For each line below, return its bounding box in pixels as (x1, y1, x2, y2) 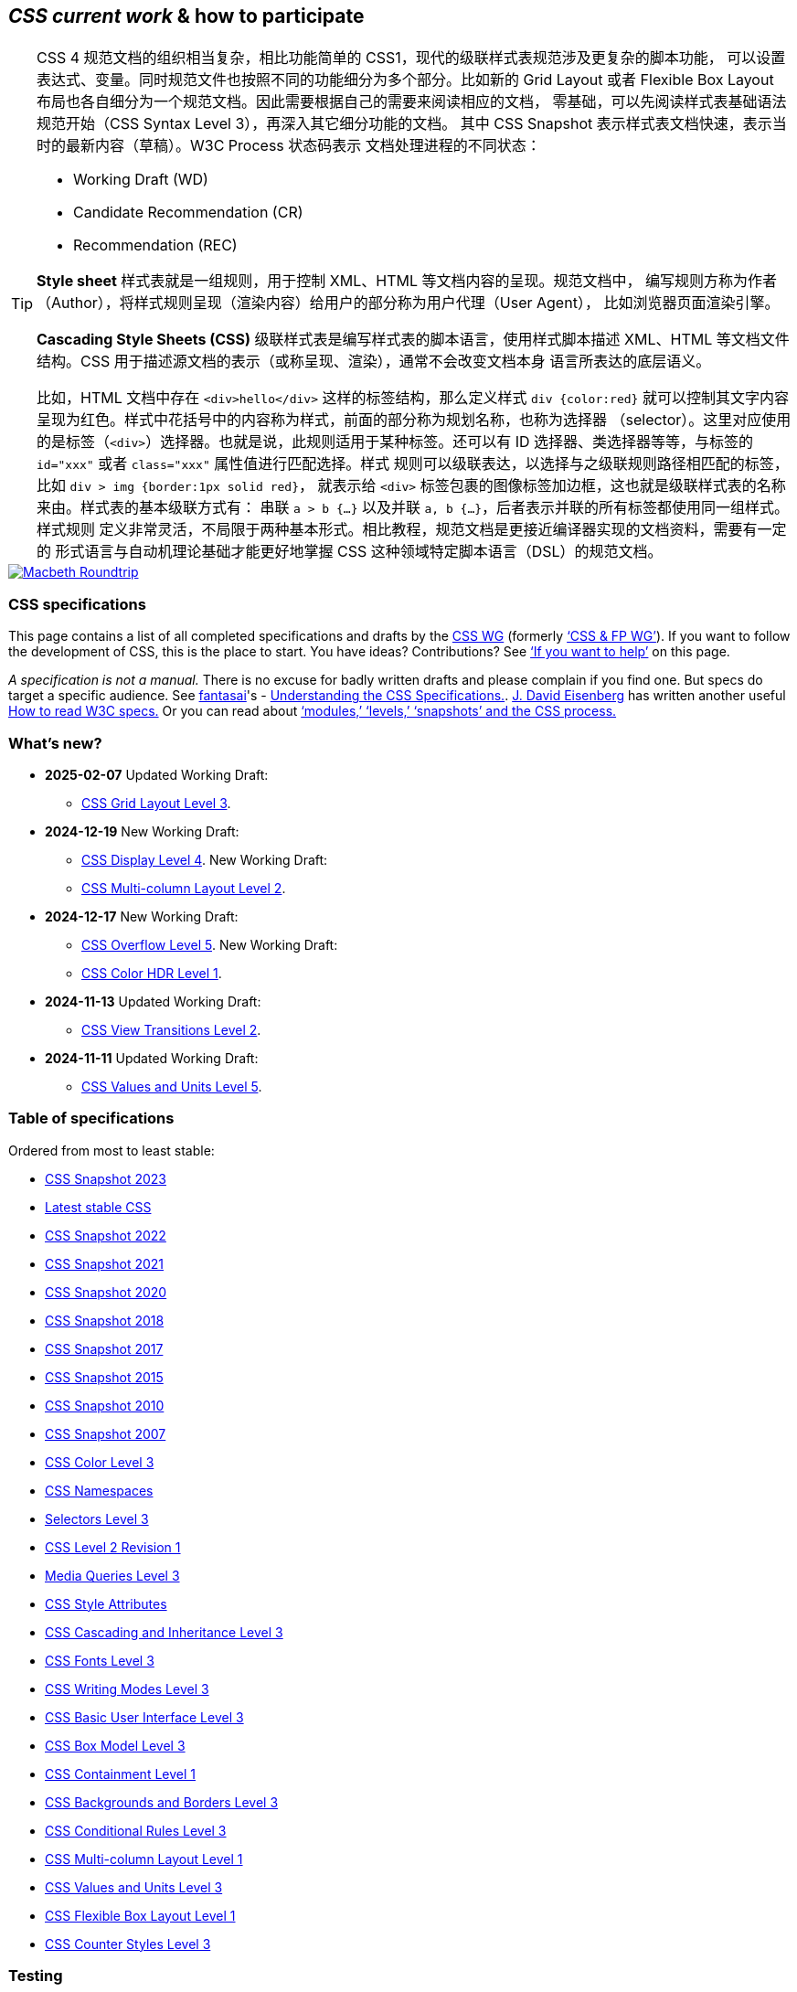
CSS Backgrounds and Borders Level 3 (45, 1794, 279, 1810)
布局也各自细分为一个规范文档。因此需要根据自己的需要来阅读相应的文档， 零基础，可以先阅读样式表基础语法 (37, 92, 787, 112)
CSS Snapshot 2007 (45, 1425, 166, 1442)
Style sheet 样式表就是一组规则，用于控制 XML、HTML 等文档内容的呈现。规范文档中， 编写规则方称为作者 (37, 272, 777, 291)
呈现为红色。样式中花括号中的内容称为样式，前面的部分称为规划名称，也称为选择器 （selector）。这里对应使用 (37, 410, 792, 430)
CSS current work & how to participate (8, 5, 365, 27)
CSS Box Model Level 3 (45, 1737, 186, 1753)
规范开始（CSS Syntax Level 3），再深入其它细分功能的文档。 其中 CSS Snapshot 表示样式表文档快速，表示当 (37, 114, 787, 133)
